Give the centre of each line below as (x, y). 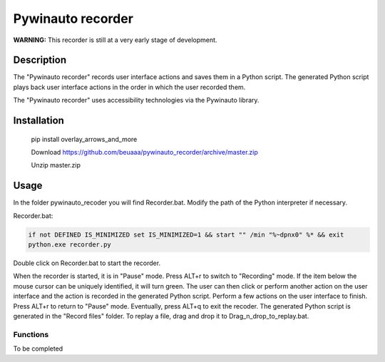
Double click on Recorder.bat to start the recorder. (87, 263)
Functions (31, 334)
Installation (38, 121)
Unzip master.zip (56, 165)
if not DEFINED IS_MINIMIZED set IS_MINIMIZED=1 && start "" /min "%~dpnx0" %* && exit (186, 234)
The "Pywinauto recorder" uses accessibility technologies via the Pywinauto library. (136, 100)
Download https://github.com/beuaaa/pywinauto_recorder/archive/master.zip (144, 152)
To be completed (38, 348)
